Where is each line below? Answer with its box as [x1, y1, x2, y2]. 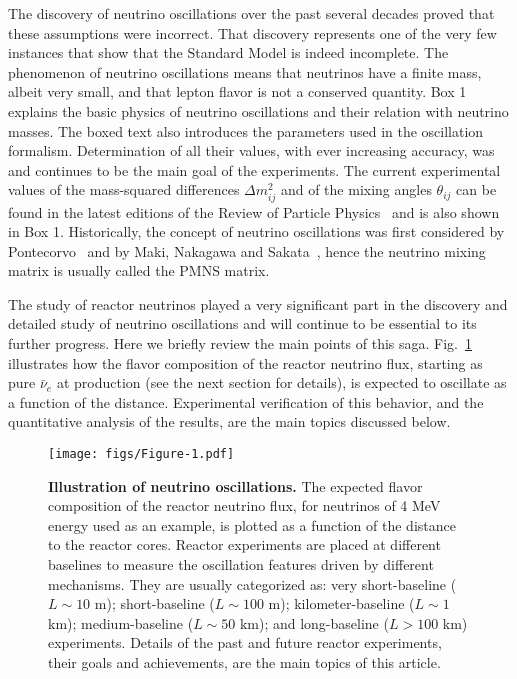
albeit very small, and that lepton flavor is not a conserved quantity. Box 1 [8, 81, 467, 102]
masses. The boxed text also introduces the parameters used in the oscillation [8, 120, 484, 141]
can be [456, 179, 497, 200]
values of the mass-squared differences [8, 179, 240, 200]
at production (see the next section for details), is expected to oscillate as [56, 372, 507, 393]
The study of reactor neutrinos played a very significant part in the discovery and [8, 293, 508, 314]
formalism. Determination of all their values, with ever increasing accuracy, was [8, 140, 495, 161]
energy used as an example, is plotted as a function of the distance [48, 514, 456, 535]
